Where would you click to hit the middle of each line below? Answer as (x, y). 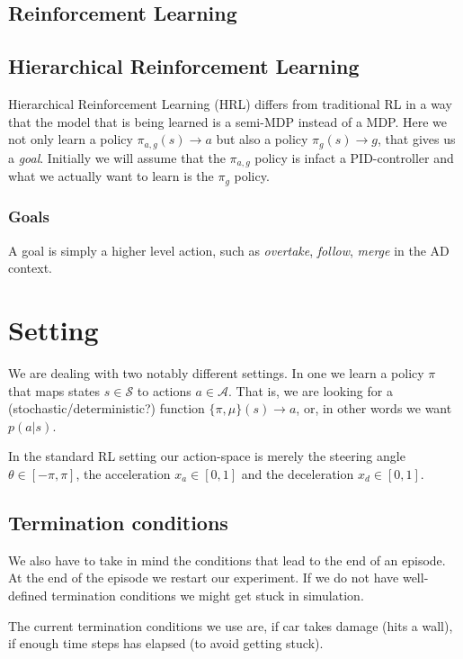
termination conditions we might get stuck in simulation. (208, 596)
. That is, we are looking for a (310, 390)
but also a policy (262, 139)
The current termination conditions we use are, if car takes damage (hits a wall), (231, 625)
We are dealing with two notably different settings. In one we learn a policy (216, 373)
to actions (164, 390)
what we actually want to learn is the (111, 176)
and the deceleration (298, 474)
